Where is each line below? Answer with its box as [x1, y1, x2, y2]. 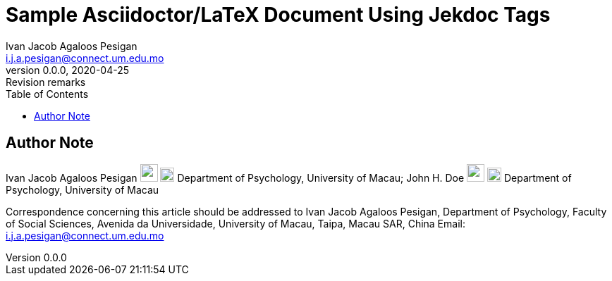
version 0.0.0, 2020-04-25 [6, 63, 130, 76]
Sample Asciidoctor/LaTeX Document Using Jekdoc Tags [6, 3, 551, 27]
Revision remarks [6, 75, 86, 88]
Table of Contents [6, 87, 89, 100]
